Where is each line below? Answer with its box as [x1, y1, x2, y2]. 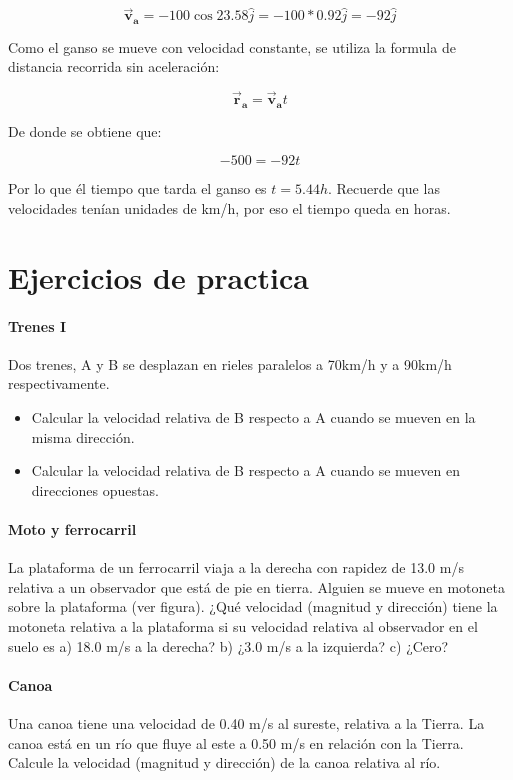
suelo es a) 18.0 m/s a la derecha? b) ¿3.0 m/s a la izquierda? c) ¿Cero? [8, 635, 449, 656]
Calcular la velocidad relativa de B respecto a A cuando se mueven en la [31, 407, 476, 428]
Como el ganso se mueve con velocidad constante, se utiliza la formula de [8, 36, 456, 57]
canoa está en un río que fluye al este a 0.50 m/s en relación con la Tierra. [8, 732, 464, 753]
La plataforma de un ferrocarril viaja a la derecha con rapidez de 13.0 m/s [8, 557, 464, 578]
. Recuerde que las [328, 178, 440, 199]
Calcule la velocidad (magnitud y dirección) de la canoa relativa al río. [8, 752, 441, 773]
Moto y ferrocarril [8, 518, 137, 539]
